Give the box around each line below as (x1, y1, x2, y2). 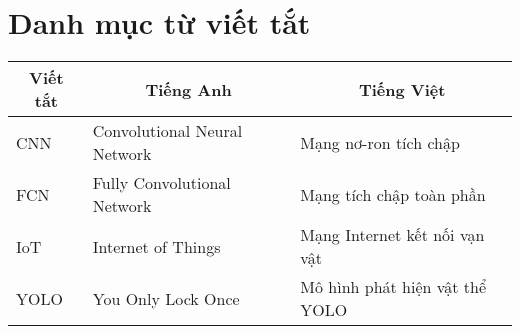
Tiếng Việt (358, 77, 446, 101)
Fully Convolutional (92, 171, 231, 195)
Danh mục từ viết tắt (8, 2, 311, 43)
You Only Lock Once (92, 286, 240, 310)
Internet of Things (92, 234, 221, 258)
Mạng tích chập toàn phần (300, 182, 486, 206)
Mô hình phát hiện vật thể (300, 275, 487, 299)
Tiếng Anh (145, 77, 232, 101)
